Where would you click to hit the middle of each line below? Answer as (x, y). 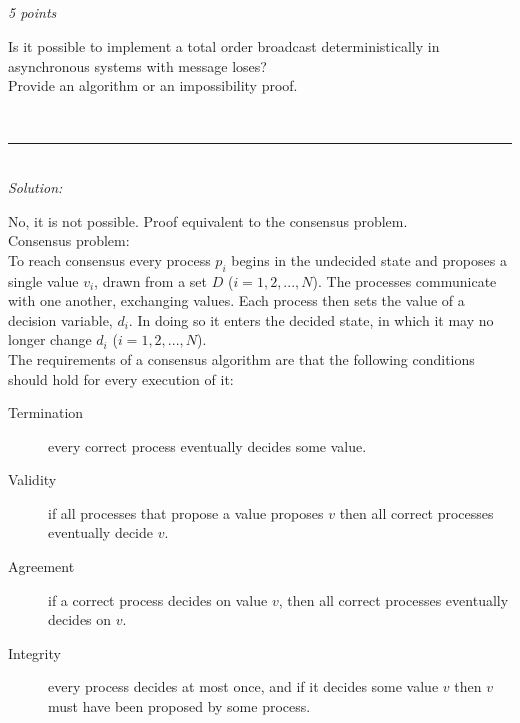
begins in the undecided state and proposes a (369, 259)
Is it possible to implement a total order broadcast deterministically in (224, 45)
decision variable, (60, 319)
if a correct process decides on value (158, 599)
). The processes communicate (404, 280)
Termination (46, 412)
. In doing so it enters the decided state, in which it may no (311, 319)
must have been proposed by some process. (179, 706)
